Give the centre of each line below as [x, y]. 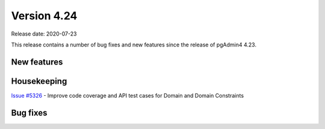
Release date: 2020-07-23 [44, 34]
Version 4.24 [44, 16]
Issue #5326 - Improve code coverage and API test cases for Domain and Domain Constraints [127, 95]
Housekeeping [39, 81]
